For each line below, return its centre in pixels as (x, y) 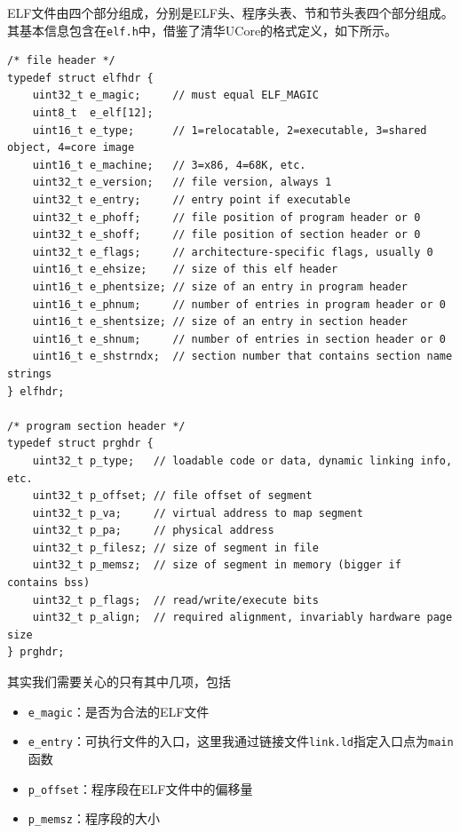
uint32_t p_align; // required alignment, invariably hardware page (242, 618)
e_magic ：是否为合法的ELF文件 (119, 711)
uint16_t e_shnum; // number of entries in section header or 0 (239, 339)
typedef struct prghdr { (80, 444)
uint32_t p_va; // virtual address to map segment (198, 513)
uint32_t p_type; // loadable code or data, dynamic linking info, (242, 460)
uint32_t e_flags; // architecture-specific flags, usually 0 (233, 252)
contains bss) (49, 583)
